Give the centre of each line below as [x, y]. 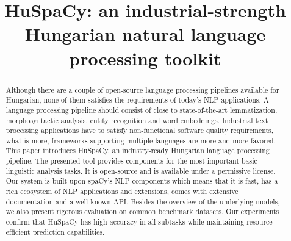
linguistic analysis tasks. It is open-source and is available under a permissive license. [141, 171]
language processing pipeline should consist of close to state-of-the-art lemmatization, [142, 110]
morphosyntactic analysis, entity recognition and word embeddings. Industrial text [137, 120]
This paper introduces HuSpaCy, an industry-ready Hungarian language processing [138, 150]
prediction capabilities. [69, 232]
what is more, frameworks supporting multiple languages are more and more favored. [141, 140]
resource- [261, 222]
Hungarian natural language [145, 34]
